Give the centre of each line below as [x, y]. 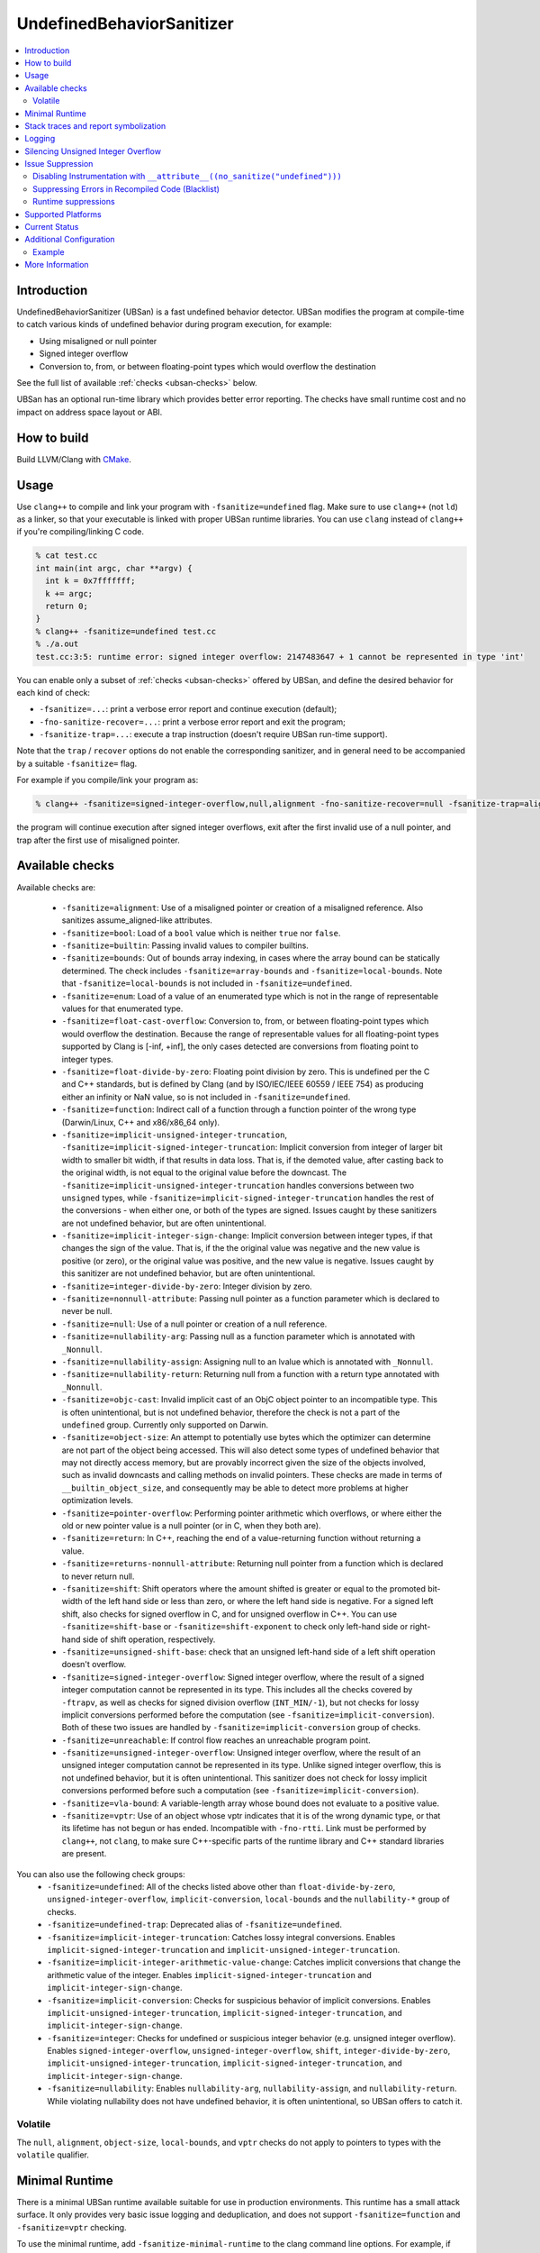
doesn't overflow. [94, 1665]
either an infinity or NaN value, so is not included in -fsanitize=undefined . [206, 1097]
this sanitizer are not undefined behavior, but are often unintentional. [189, 1273]
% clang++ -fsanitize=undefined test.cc [126, 631]
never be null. [87, 1311]
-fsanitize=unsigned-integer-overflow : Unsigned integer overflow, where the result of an [241, 1753]
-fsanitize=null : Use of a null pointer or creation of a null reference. [194, 1324]
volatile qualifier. [53, 2155]
